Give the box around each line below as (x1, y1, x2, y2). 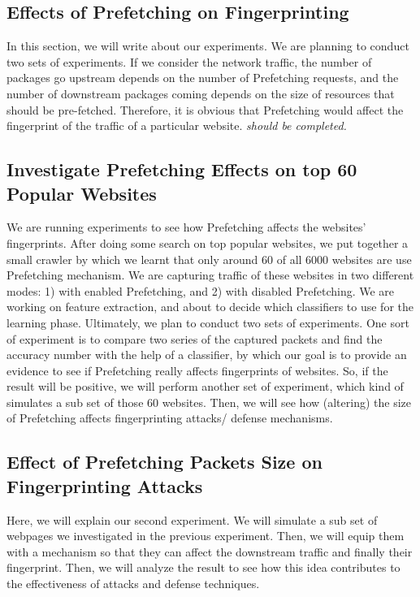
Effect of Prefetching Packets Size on (6, 449, 323, 474)
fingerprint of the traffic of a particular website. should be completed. (6, 117, 347, 134)
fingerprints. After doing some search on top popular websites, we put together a (6, 234, 409, 251)
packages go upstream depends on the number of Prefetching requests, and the (6, 69, 399, 86)
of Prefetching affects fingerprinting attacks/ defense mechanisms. (6, 409, 333, 426)
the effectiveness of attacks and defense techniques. (6, 575, 260, 592)
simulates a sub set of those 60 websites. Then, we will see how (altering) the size (6, 393, 412, 410)
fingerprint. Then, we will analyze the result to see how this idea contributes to (6, 559, 401, 576)
